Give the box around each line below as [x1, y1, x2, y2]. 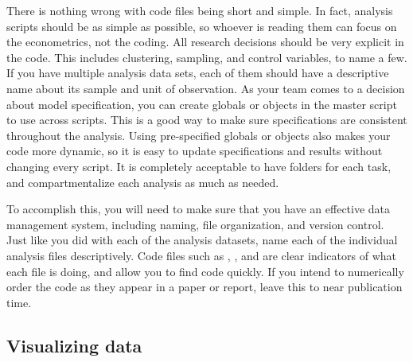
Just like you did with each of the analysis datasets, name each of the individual [6, 232, 398, 248]
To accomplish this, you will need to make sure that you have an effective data [6, 200, 391, 217]
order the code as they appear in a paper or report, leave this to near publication [6, 278, 403, 295]
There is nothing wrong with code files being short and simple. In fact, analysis [6, 2, 393, 18]
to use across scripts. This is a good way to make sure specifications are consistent [6, 111, 407, 128]
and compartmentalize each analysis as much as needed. [6, 173, 279, 190]
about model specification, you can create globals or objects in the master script [6, 95, 397, 112]
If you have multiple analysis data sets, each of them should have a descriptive [6, 64, 389, 81]
